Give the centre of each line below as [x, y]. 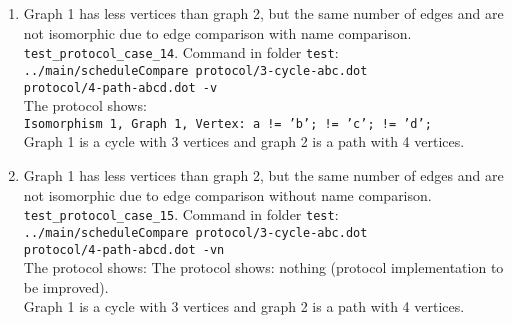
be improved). [66, 286]
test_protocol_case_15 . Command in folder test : [181, 214]
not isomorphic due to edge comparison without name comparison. [227, 194]
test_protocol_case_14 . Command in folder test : [181, 52]
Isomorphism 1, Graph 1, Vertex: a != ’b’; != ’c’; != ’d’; [227, 123]
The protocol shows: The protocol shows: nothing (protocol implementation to [263, 267]
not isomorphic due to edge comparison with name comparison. [217, 32]
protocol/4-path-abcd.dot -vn [124, 249]
